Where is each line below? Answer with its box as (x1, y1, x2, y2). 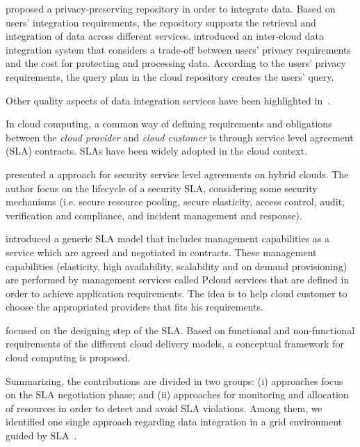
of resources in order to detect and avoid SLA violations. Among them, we (6, 400, 322, 415)
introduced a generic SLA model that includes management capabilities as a (6, 231, 329, 246)
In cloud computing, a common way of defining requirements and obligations (6, 116, 332, 131)
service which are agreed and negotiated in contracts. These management (6, 244, 317, 259)
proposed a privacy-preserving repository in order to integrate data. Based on (6, 1, 336, 15)
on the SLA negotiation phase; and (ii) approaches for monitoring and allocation (6, 387, 349, 402)
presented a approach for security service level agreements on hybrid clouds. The (6, 166, 349, 181)
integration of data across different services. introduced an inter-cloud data (6, 29, 324, 43)
